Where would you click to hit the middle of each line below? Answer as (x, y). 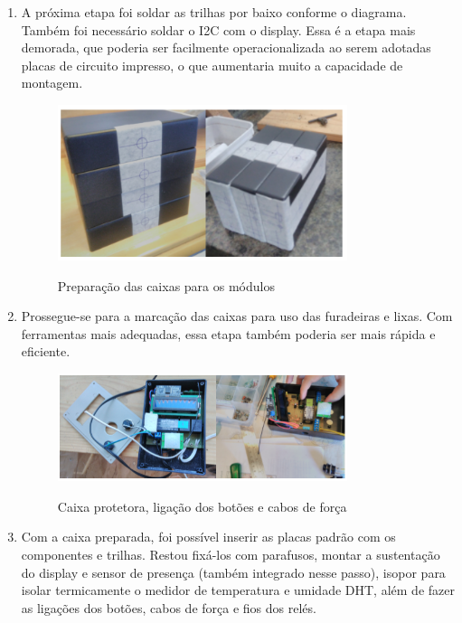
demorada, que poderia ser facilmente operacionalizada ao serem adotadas (226, 47)
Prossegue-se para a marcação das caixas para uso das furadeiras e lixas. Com (237, 316)
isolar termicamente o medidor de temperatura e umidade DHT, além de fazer (238, 590)
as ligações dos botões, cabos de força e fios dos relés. (169, 607)
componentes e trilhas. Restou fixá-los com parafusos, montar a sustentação (231, 555)
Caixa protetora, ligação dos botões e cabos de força (202, 506)
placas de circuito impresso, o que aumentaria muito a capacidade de (212, 65)
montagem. (52, 83)
